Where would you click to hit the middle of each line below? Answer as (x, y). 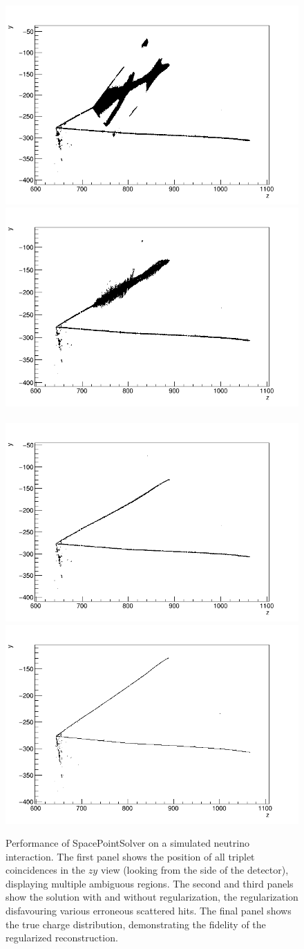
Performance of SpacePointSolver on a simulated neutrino (127, 843)
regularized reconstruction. (62, 938)
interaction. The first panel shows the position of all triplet (130, 856)
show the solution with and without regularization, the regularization (152, 897)
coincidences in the (46, 870)
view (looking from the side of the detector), (194, 870)
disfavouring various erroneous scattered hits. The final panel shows (149, 911)
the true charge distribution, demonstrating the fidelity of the (136, 924)
